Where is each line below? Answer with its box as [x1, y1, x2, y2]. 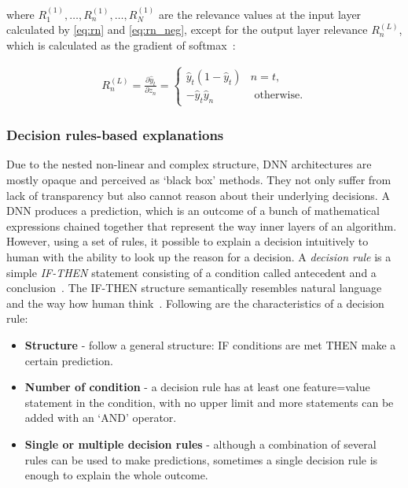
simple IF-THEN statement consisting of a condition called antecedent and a [6, 264, 377, 280]
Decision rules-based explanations [6, 125, 224, 145]
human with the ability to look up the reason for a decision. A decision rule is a [6, 249, 391, 264]
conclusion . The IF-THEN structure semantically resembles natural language [6, 279, 382, 296]
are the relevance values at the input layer [158, 6, 362, 22]
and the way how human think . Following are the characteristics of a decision [6, 294, 384, 311]
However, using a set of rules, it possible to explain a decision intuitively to [6, 233, 369, 250]
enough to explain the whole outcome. [24, 467, 208, 483]
